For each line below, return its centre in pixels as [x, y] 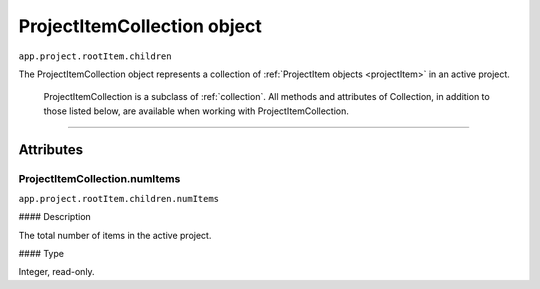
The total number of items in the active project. [115, 235]
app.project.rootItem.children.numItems [119, 198]
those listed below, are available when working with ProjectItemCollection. [196, 111]
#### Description [55, 217]
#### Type [41, 254]
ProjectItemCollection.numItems [99, 178]
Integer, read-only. [56, 272]
